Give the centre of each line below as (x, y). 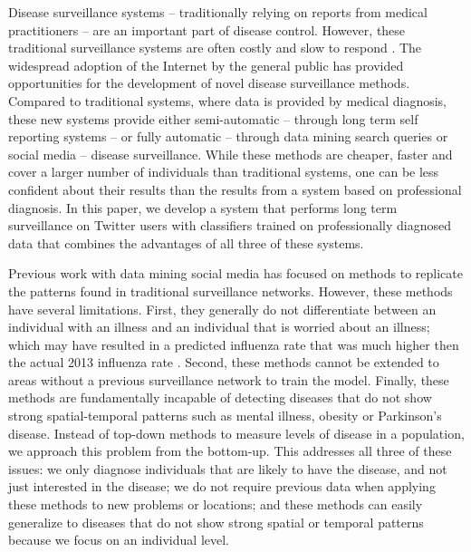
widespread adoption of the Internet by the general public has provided (206, 65)
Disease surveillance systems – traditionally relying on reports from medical (218, 12)
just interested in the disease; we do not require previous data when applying (222, 486)
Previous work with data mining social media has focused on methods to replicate (235, 273)
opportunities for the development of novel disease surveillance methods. (209, 83)
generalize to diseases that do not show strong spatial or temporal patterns (216, 522)
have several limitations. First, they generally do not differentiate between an (222, 309)
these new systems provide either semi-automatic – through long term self (213, 118)
